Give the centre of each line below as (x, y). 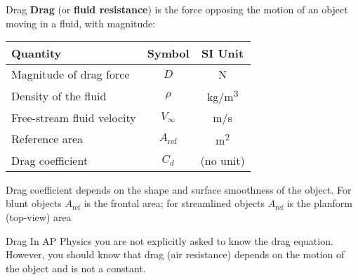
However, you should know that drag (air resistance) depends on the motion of (175, 254)
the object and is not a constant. (76, 268)
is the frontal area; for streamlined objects (174, 203)
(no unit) (223, 160)
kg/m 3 (223, 96)
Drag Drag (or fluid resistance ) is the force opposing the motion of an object (177, 9)
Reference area (47, 139)
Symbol (168, 53)
